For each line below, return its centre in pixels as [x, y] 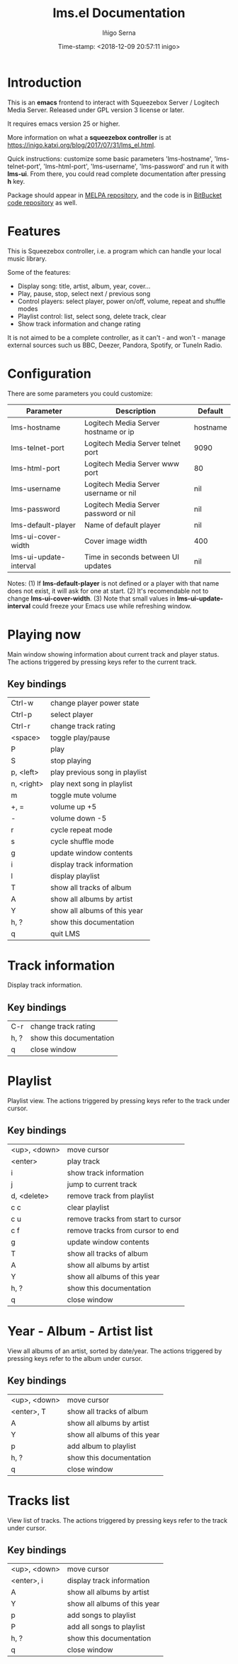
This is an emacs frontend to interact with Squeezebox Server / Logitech [113, 102]
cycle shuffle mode [83, 841]
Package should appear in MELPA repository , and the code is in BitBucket [114, 195]
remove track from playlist [110, 1195]
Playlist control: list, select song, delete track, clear [92, 316]
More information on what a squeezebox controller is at [89, 137]
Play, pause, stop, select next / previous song [84, 293]
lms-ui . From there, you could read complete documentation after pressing [117, 174]
